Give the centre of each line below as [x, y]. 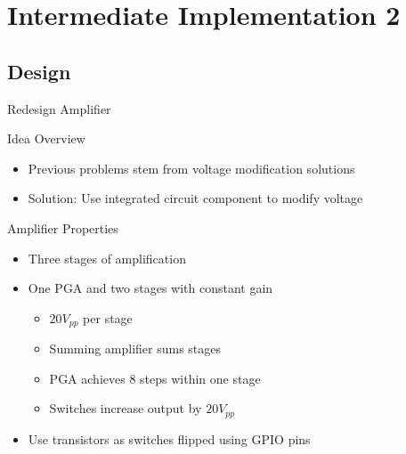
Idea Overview [46, 138]
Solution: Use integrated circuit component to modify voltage [195, 198]
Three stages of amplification [107, 258]
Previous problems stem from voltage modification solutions [191, 168]
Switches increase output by [126, 408]
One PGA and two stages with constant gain [150, 288]
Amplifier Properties [63, 227]
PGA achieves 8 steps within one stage [155, 378]
